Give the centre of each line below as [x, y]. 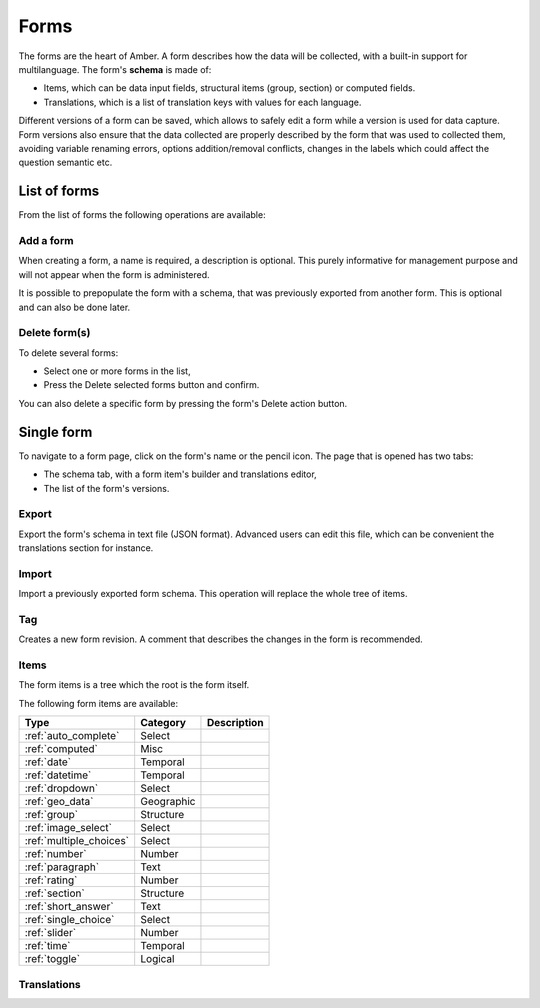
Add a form [46, 240]
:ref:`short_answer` [69, 907]
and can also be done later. [74, 307]
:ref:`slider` [50, 933]
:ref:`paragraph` [62, 867]
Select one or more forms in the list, [117, 371]
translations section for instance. [86, 548]
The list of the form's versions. [106, 488]
